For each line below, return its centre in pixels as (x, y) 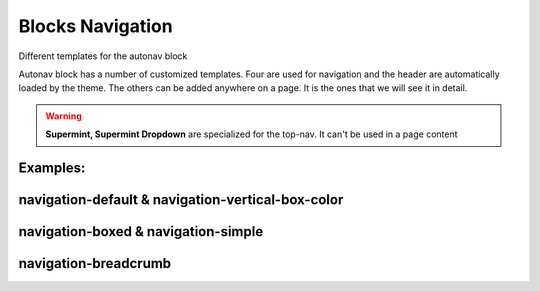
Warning (63, 116)
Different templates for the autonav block (103, 56)
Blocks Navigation (96, 26)
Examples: (52, 167)
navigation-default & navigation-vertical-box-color (181, 199)
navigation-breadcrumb (95, 263)
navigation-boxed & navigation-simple (141, 231)
